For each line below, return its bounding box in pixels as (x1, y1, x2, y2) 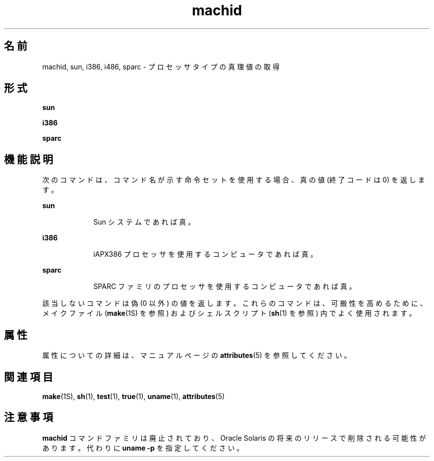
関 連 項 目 (4, 370, 53, 383)
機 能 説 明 (4, 153, 53, 166)
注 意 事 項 (4, 411, 53, 424)
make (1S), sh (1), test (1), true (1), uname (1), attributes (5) (42, 392, 225, 401)
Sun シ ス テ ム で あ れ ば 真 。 (93, 218, 195, 227)
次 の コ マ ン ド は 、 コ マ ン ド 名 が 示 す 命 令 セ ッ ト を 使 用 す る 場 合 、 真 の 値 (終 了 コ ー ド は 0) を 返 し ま (42, 175, 425, 184)
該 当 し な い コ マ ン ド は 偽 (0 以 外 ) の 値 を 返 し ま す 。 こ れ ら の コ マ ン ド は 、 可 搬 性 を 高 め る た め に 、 (42, 299, 427, 308)
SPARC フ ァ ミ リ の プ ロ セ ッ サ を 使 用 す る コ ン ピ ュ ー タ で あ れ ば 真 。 (93, 282, 356, 291)
